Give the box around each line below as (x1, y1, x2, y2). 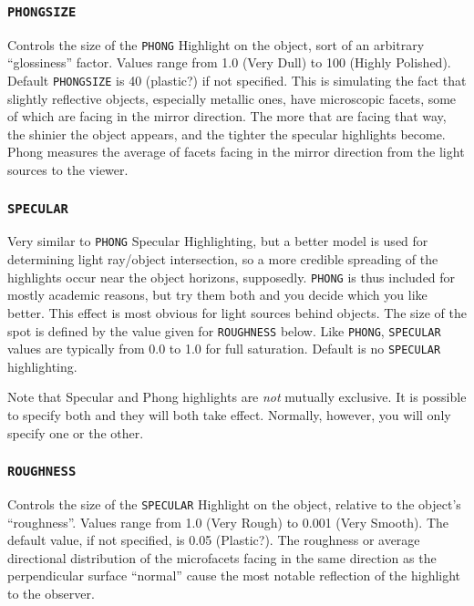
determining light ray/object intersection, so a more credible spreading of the (7, 250, 438, 269)
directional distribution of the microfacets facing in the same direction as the (7, 548, 437, 567)
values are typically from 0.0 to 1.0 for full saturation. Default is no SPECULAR (7, 339, 441, 358)
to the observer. (7, 584, 95, 603)
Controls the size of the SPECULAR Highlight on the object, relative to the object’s (7, 495, 461, 513)
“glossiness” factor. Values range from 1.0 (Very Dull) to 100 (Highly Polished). (7, 53, 451, 72)
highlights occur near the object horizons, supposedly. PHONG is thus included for (7, 267, 456, 286)
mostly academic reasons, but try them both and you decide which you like (7, 285, 428, 304)
